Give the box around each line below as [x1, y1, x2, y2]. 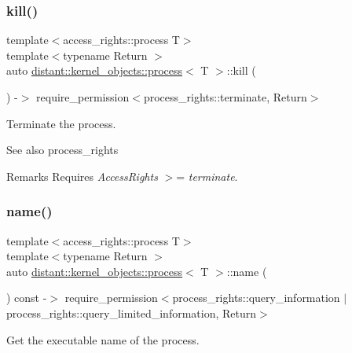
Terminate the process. [6, 115, 116, 131]
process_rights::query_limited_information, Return [6, 304, 257, 321]
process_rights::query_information [172, 289, 340, 306]
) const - [6, 289, 47, 306]
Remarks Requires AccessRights [6, 167, 158, 184]
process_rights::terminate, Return [143, 89, 307, 105]
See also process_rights [6, 142, 119, 158]
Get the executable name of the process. [6, 331, 200, 347]
